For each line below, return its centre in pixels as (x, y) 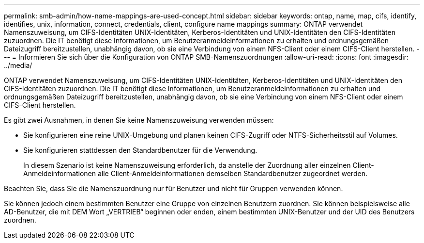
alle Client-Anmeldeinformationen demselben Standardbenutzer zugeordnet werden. (232, 173)
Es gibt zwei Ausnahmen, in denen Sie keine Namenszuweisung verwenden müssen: (139, 120)
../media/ (18, 65)
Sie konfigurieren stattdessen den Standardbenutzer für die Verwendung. (140, 150)
